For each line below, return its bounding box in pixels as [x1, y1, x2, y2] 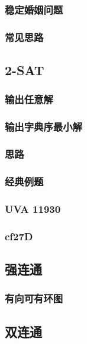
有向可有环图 [5, 291, 63, 306]
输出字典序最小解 [5, 119, 82, 134]
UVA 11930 [5, 201, 61, 216]
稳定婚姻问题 [5, 2, 63, 17]
